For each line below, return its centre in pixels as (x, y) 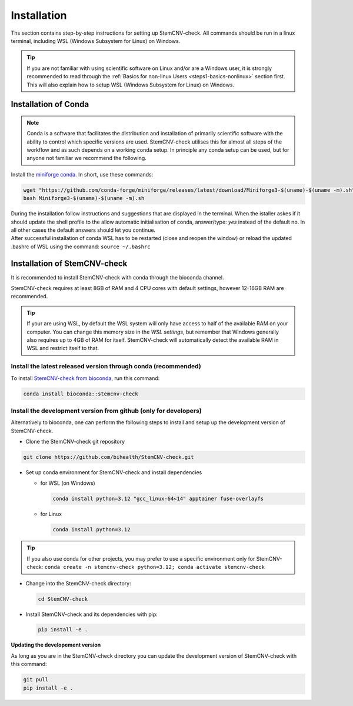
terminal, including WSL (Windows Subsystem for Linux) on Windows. (96, 41)
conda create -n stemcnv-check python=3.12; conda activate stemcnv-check (154, 567)
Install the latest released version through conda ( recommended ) (106, 367)
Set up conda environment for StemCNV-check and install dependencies (114, 472)
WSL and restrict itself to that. (63, 348)
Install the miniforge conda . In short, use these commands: (82, 174)
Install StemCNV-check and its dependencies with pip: (92, 614)
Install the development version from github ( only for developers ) (106, 411)
